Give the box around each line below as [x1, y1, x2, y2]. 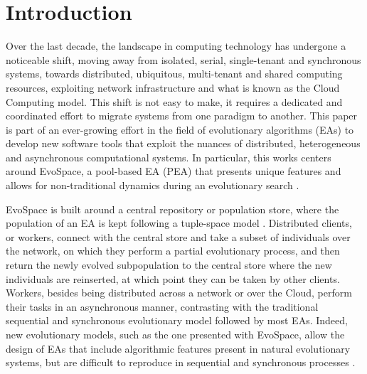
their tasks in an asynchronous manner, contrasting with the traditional [6, 299, 319, 314]
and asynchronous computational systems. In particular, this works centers [6, 149, 331, 164]
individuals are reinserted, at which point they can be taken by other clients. [6, 271, 340, 286]
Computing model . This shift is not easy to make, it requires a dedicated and [6, 94, 343, 109]
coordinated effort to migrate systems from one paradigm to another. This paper [6, 108, 358, 123]
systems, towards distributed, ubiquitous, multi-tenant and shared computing [6, 66, 343, 81]
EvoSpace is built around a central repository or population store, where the [6, 201, 339, 216]
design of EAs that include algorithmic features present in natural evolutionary [6, 341, 351, 356]
